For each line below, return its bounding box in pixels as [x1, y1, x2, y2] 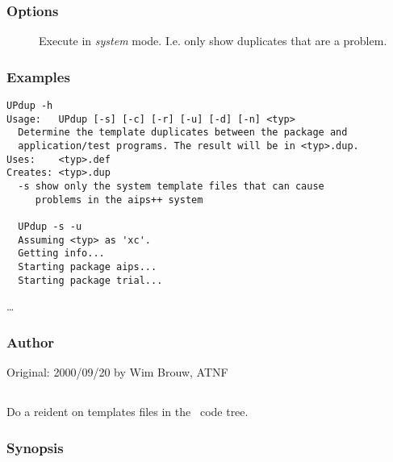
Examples [6, 66, 70, 86]
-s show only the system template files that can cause [18, 180, 324, 192]
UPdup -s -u [18, 220, 82, 232]
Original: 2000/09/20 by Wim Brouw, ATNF [6, 364, 228, 381]
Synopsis [6, 437, 64, 457]
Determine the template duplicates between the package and [18, 127, 348, 139]
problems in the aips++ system [35, 194, 203, 206]
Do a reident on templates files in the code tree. [6, 403, 249, 420]
